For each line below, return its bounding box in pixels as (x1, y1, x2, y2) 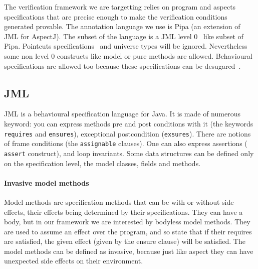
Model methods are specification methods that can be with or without (4, 196, 220, 207)
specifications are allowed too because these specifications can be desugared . (4, 60, 241, 71)
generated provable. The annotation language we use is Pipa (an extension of (4, 21, 240, 32)
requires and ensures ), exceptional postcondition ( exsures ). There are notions (4, 128, 251, 139)
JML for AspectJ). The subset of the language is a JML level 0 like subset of (4, 31, 243, 41)
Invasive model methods (4, 177, 89, 188)
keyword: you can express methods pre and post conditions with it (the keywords (4, 118, 253, 128)
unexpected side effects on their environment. (4, 255, 143, 266)
